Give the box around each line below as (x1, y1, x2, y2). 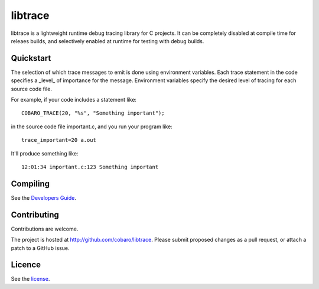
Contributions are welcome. (11, 225, 79, 232)
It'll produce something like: (11, 150, 79, 157)
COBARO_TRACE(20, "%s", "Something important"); (21, 110, 165, 116)
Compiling (11, 178, 50, 189)
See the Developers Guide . (11, 194, 76, 201)
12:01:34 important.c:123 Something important (21, 163, 159, 170)
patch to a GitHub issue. (11, 244, 70, 251)
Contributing (11, 210, 59, 220)
